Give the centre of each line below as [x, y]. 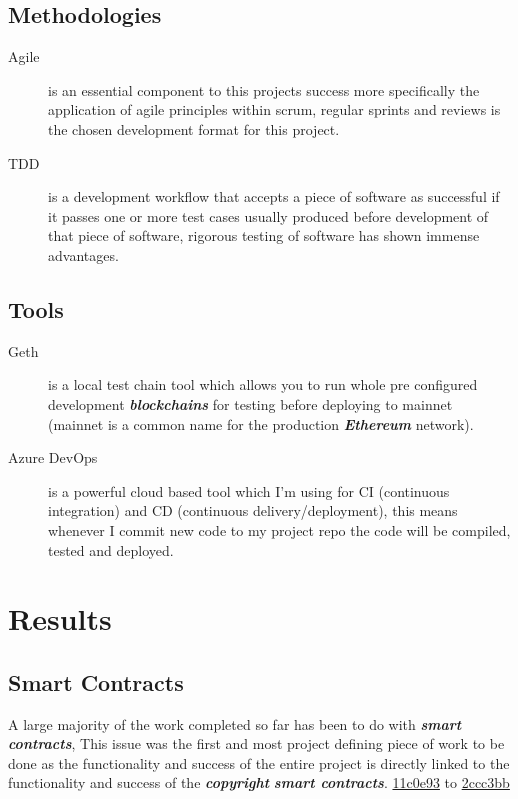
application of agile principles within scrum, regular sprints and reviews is [274, 109]
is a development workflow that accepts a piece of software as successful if [274, 196]
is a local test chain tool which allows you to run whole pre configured [263, 384]
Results [60, 618]
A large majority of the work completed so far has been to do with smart [235, 723]
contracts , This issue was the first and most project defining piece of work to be [256, 743]
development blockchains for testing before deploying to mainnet [250, 403]
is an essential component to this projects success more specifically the [264, 89]
